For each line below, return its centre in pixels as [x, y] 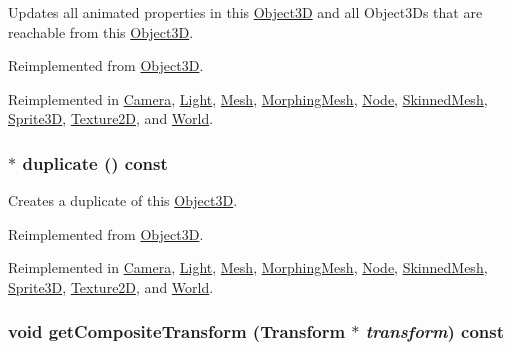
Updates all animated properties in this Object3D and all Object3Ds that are [245, 12]
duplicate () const [95, 162]
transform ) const [435, 331]
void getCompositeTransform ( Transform [177, 331]
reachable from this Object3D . [101, 31]
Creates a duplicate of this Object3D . [123, 200]
